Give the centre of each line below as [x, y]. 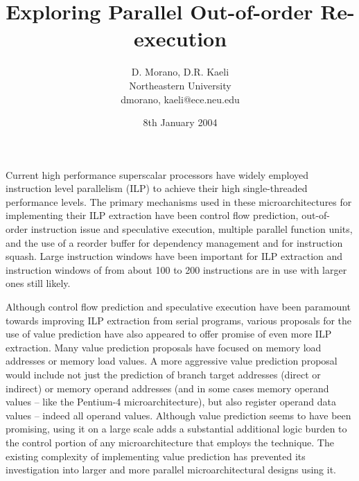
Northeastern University [180, 85]
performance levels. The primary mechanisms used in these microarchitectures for [179, 201]
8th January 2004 [180, 122]
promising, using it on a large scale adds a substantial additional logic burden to [176, 429]
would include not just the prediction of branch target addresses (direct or [163, 374]
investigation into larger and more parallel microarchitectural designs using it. [171, 470]
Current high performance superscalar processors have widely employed [157, 174]
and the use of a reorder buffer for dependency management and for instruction [174, 242]
